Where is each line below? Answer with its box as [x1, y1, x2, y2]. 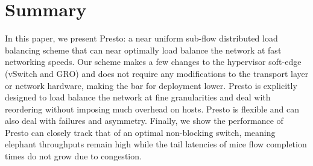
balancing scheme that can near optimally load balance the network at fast [5, 43, 282, 56]
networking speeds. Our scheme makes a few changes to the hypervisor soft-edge [5, 55, 302, 68]
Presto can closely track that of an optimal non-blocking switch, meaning [5, 126, 276, 138]
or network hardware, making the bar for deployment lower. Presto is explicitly [5, 79, 297, 91]
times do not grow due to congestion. [5, 150, 142, 162]
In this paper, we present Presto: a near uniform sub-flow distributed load [5, 32, 278, 45]
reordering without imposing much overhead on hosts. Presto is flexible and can [5, 102, 300, 115]
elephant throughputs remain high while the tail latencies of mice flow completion [5, 138, 307, 150]
